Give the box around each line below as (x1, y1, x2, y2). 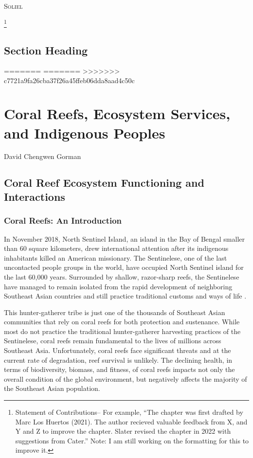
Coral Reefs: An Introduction (4, 214, 122, 227)
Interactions (4, 189, 65, 204)
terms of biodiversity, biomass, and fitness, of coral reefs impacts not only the (4, 364, 235, 374)
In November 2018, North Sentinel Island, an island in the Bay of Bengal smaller (4, 233, 245, 244)
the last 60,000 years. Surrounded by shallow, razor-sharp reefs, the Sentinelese (4, 271, 239, 282)
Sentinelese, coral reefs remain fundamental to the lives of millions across (4, 335, 221, 346)
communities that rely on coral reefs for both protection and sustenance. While (4, 317, 240, 327)
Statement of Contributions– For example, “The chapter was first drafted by (15, 407, 243, 417)
